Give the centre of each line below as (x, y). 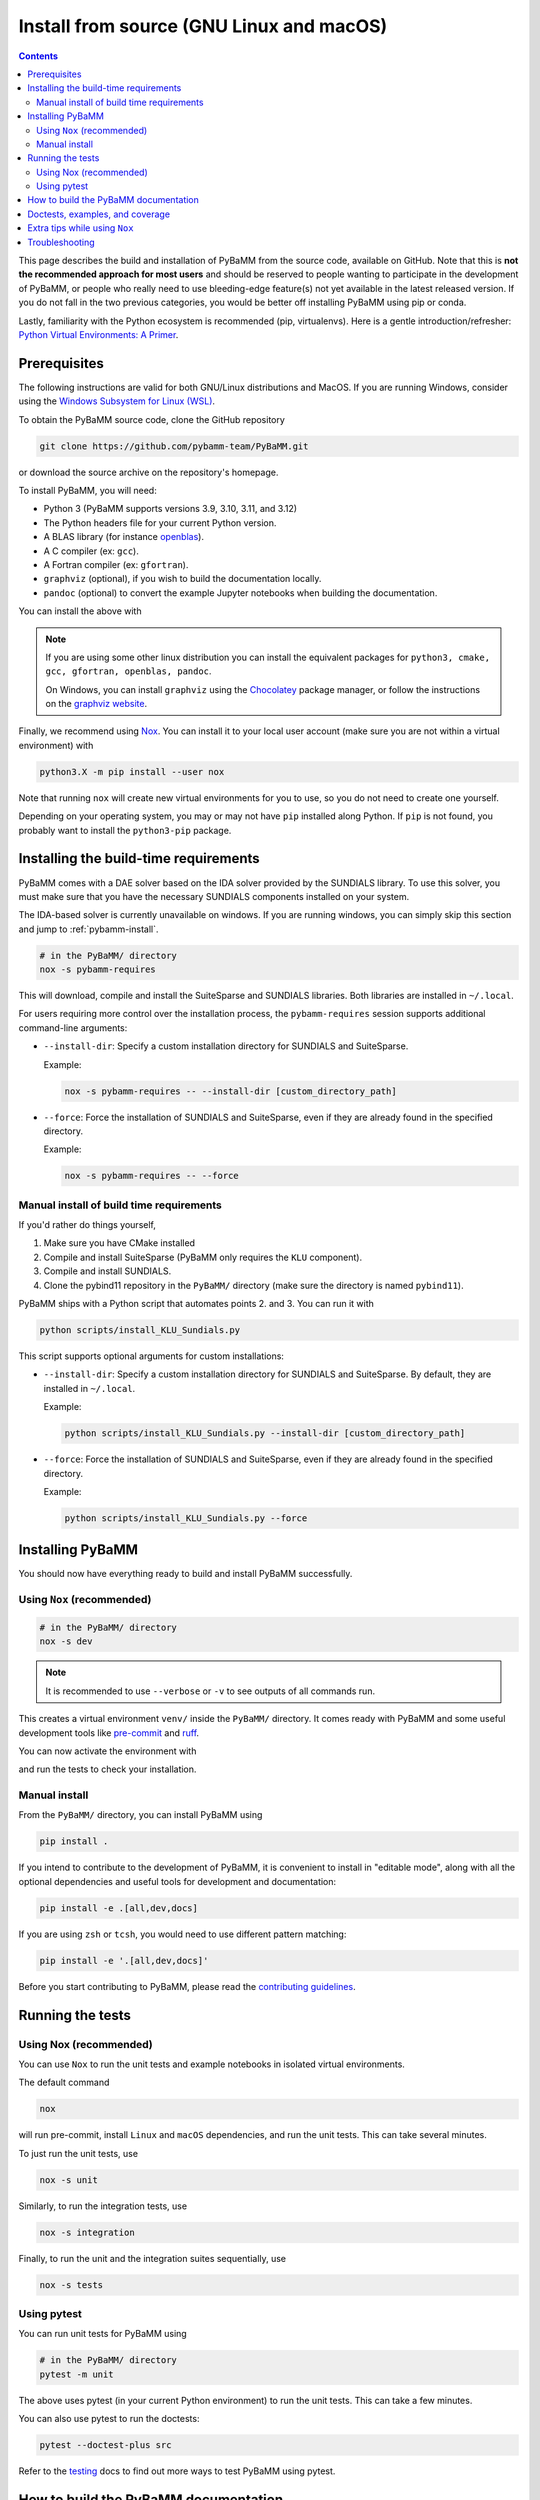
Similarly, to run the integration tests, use (103, 2206)
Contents (38, 56)
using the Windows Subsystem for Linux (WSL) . (116, 401)
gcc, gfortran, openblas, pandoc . (128, 671)
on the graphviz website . (96, 704)
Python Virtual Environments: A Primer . (98, 334)
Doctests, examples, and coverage (98, 214)
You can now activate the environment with (107, 1751)
